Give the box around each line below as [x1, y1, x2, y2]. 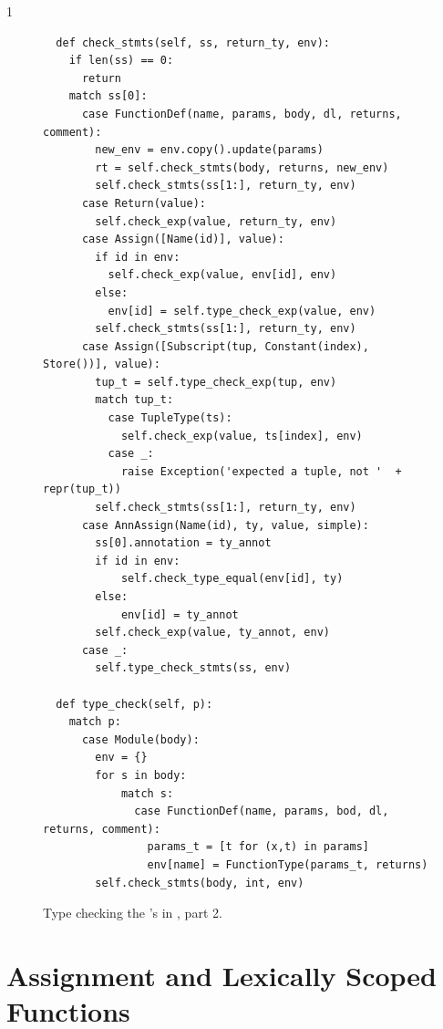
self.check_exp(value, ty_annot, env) [95, 626, 330, 639]
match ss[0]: [68, 89, 148, 103]
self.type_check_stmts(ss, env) [95, 661, 292, 675]
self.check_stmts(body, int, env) [95, 876, 304, 889]
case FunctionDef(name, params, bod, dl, [134, 805, 389, 818]
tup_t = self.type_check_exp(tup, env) [95, 375, 337, 389]
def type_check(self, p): [56, 697, 213, 711]
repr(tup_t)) [43, 483, 121, 496]
